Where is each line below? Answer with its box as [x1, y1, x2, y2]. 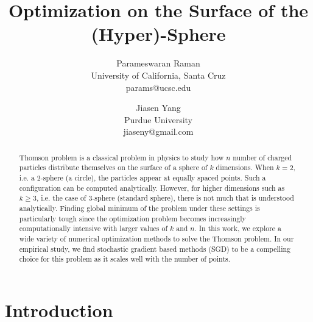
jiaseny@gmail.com [123, 125, 194, 138]
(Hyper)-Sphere [91, 21, 226, 46]
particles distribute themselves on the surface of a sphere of [19, 162, 208, 173]
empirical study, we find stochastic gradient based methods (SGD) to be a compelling [19, 243, 291, 254]
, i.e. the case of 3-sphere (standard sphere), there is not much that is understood [36, 193, 294, 203]
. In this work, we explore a [194, 223, 281, 234]
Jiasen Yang [136, 101, 181, 114]
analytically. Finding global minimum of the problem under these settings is [19, 202, 260, 213]
